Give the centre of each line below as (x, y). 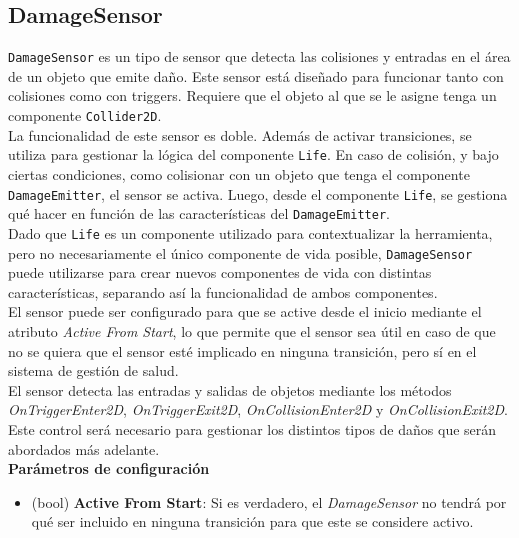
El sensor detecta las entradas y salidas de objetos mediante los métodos (230, 389)
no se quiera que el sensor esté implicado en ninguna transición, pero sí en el (242, 350)
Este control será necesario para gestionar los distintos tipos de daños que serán (252, 428)
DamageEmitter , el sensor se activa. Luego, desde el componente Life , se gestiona (258, 193)
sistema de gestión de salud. (93, 370)
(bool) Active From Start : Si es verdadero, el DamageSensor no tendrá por (269, 501)
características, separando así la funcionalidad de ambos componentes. (223, 291)
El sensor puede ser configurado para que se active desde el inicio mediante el (245, 311)
